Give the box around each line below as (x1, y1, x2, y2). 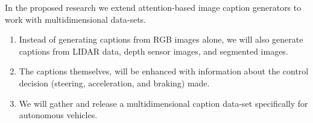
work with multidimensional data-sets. (5, 13, 146, 25)
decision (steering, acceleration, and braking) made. (19, 76, 210, 89)
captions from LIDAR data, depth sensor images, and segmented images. (19, 44, 288, 57)
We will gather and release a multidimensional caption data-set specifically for (19, 97, 308, 109)
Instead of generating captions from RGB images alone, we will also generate (19, 33, 303, 46)
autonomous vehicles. (19, 109, 98, 121)
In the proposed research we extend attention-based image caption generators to (5, 1, 302, 13)
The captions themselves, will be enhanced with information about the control (19, 65, 309, 77)
